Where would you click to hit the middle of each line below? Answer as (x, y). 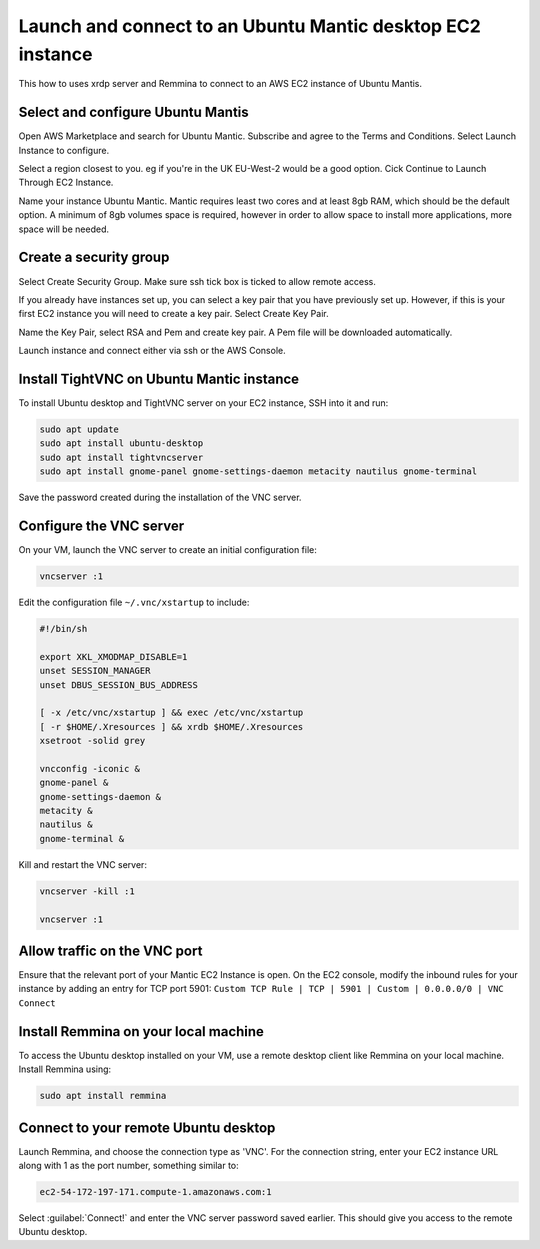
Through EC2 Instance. (66, 182)
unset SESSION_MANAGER (95, 671)
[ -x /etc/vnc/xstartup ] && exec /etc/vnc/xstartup (171, 713)
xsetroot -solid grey (92, 741)
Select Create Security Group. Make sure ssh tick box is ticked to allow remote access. (197, 281)
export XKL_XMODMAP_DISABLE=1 (113, 656)
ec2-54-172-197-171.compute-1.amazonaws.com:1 (155, 1192)
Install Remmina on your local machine (141, 1031)
